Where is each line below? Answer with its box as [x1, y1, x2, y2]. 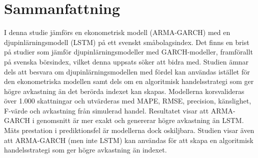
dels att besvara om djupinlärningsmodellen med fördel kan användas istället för [4, 66, 250, 76]
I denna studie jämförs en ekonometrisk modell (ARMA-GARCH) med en [4, 27, 230, 37]
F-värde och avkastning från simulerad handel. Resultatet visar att [4, 105, 209, 115]
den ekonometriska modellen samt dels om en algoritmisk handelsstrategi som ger [4, 76, 254, 86]
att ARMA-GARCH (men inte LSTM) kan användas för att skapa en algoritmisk [4, 134, 253, 145]
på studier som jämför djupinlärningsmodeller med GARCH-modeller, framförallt [4, 46, 253, 57]
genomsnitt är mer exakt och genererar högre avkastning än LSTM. [36, 115, 244, 125]
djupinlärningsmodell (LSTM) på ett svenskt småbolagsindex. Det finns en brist [4, 36, 249, 47]
